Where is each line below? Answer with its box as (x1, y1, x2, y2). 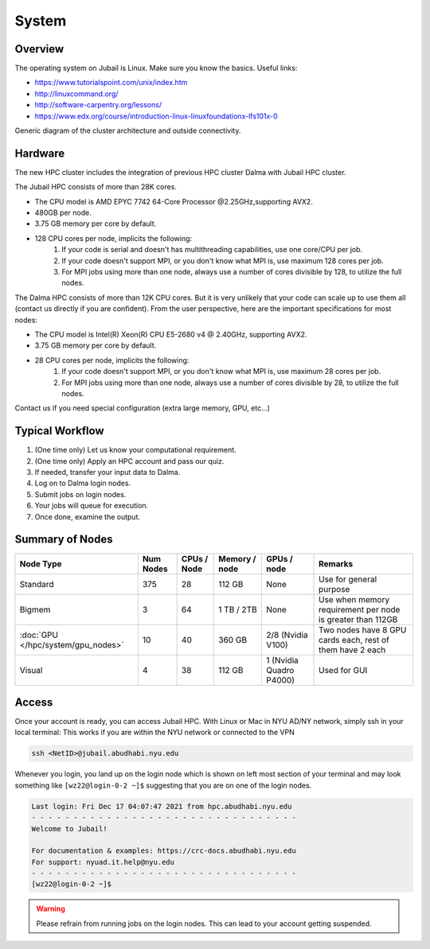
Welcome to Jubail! (31, 824, 107, 833)
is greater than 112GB (319, 613, 398, 624)
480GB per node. (34, 208, 92, 218)
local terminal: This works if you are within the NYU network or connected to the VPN (14, 728, 295, 737)
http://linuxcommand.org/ (34, 88, 119, 99)
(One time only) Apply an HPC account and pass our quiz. (34, 456, 225, 465)
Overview (14, 42, 64, 56)
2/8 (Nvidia (266, 629, 308, 640)
